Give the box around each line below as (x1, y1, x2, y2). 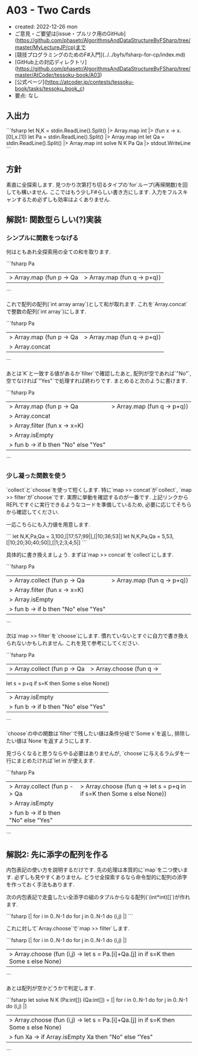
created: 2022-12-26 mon (14, 23, 78, 30)
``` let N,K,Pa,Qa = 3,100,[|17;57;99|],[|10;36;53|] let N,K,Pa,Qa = (6, 532, 161, 539)
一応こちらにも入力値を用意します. (6, 521, 91, 528)
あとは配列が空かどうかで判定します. (6, 985, 96, 992)
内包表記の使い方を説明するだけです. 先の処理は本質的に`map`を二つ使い (6, 866, 183, 873)
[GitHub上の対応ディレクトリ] (14, 58, 87, 65)
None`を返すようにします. (28, 737, 91, 744)
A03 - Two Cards (6, 4, 91, 17)
